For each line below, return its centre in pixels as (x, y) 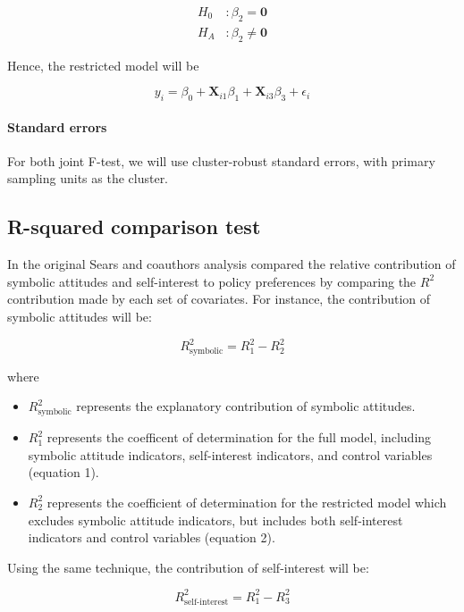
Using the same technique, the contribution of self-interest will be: (188, 567)
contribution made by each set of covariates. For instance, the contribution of (219, 299)
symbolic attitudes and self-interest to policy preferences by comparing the (212, 281)
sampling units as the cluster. (88, 178)
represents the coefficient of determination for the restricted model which (247, 502)
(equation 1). (63, 472)
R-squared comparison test (134, 226)
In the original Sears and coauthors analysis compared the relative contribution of (232, 264)
